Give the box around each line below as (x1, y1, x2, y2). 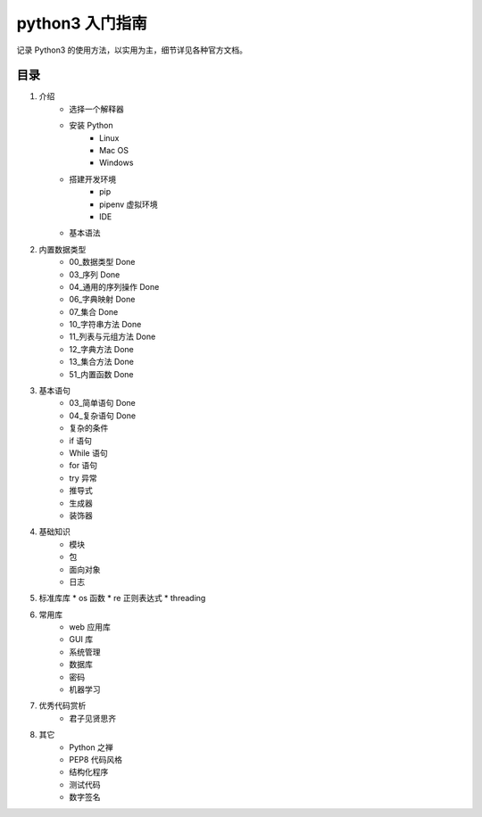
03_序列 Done (69, 268, 120, 280)
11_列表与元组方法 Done (69, 331, 156, 342)
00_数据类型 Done (69, 257, 136, 268)
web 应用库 (69, 622, 111, 632)
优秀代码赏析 (38, 700, 87, 711)
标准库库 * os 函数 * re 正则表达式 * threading (38, 593, 206, 604)
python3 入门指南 (16, 13, 147, 33)
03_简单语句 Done (69, 398, 136, 408)
